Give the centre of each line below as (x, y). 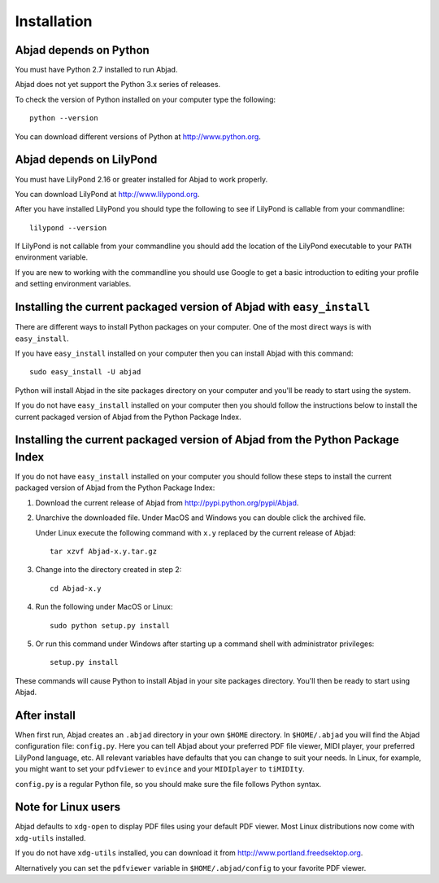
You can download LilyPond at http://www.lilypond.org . (107, 194)
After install (46, 715)
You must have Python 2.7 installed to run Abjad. (96, 70)
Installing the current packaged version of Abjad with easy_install (193, 307)
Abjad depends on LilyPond (86, 160)
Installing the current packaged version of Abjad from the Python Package (207, 440)
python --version (64, 118)
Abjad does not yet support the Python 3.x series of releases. (118, 85)
